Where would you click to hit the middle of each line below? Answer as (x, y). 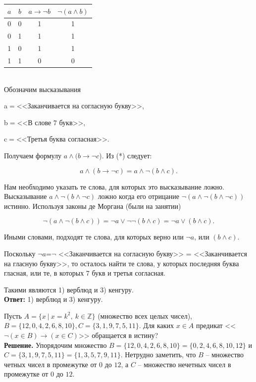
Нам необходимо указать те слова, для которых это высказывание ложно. (114, 186)
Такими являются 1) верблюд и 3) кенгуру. (69, 289)
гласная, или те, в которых (44, 273)
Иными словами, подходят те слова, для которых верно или (94, 237)
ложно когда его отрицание (139, 196)
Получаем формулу (33, 155)
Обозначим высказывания (42, 89)
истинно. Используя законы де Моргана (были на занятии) (93, 206)
